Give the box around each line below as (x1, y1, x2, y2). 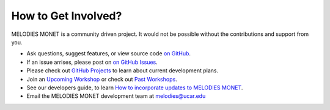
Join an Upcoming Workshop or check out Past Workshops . (26, 75, 177, 83)
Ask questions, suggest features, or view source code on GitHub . (26, 50, 191, 57)
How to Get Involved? (11, 9, 122, 22)
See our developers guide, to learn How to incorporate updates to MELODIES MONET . (26, 84, 243, 91)
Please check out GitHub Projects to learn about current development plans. (26, 67, 219, 74)
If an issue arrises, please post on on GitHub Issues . (26, 58, 158, 66)
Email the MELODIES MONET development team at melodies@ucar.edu (26, 92, 206, 100)
